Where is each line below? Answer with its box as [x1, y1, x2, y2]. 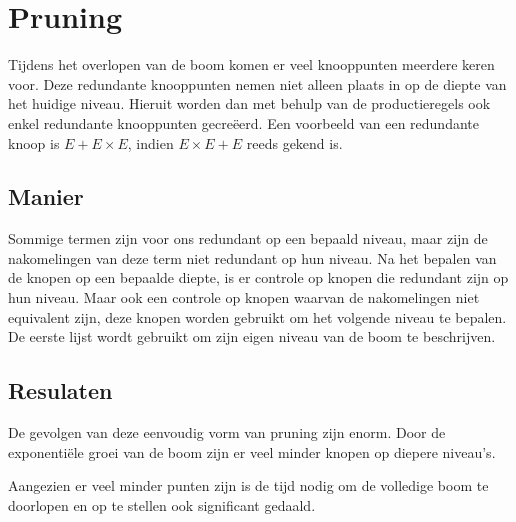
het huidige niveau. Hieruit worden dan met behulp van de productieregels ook [8, 93, 491, 114]
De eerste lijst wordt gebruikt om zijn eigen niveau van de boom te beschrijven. [8, 326, 496, 347]
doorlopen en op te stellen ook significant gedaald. [8, 494, 316, 515]
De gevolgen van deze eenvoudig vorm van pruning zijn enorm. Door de [8, 422, 446, 443]
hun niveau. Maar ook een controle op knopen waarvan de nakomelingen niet [8, 287, 480, 308]
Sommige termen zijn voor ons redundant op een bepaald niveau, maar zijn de [8, 228, 488, 249]
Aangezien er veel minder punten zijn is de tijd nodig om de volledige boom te [8, 475, 489, 496]
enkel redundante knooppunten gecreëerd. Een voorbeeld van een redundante [8, 112, 479, 133]
